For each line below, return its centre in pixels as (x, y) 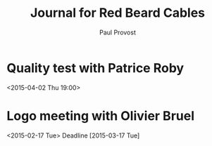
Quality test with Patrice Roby (95, 68)
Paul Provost (118, 32)
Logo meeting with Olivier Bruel (101, 115)
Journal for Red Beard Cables (118, 13)
